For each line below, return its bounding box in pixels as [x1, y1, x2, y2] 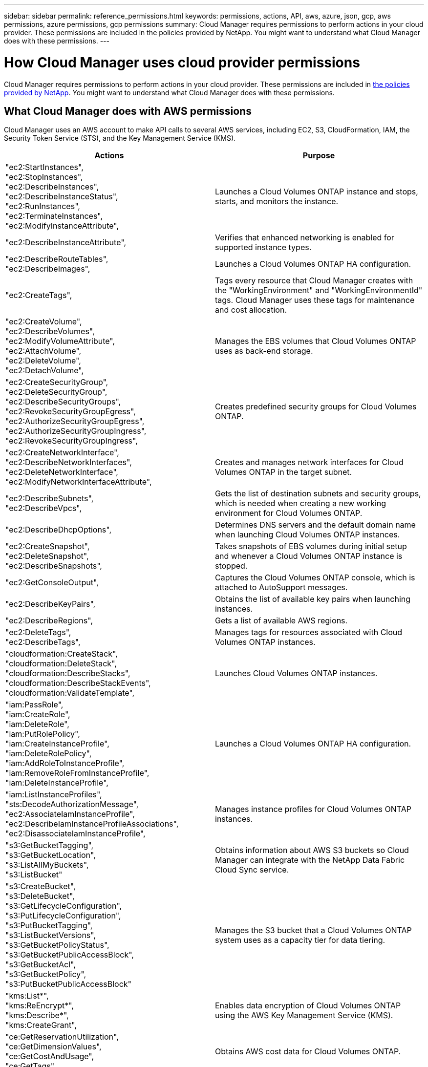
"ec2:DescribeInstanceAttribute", [5, 237, 126, 248]
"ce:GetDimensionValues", [5, 1042, 102, 1052]
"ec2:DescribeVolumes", [5, 326, 95, 337]
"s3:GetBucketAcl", [5, 960, 76, 970]
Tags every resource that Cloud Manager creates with [215, 276, 413, 286]
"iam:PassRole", [5, 700, 64, 710]
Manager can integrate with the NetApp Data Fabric [215, 855, 405, 865]
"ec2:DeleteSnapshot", [5, 551, 89, 561]
